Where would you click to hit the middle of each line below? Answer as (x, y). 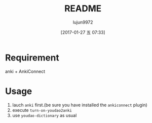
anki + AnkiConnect (25, 71)
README (83, 9)
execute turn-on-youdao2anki (42, 110)
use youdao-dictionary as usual (44, 115)
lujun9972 (83, 22)
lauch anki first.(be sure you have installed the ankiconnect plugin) (80, 105)
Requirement (32, 58)
